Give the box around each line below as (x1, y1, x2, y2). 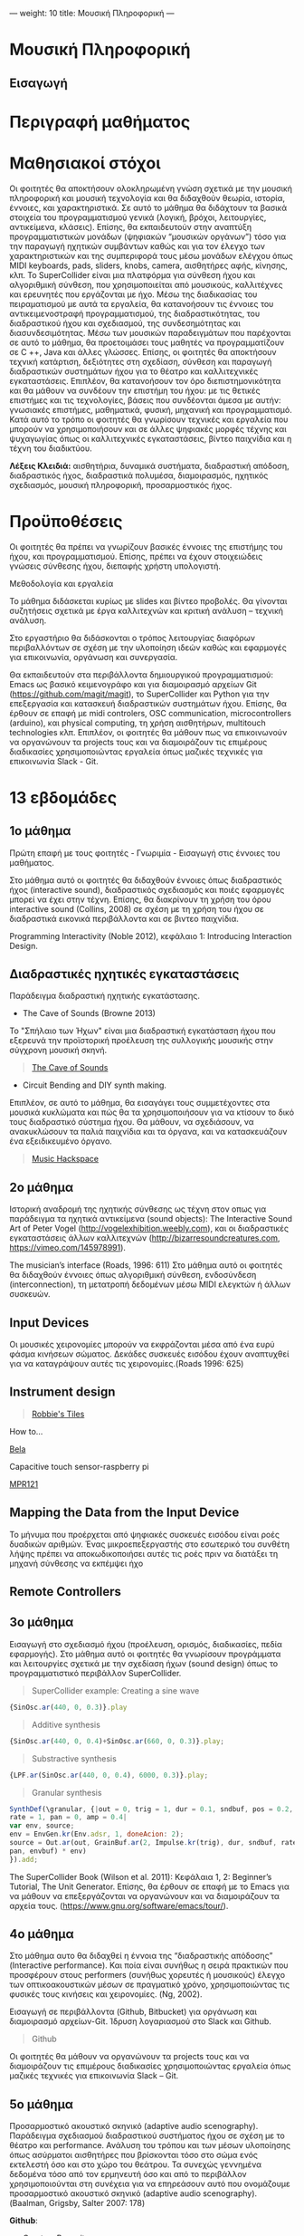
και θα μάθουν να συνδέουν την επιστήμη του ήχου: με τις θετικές (9, 385, 261, 396)
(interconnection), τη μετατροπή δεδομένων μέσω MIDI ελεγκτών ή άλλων (9, 1279, 291, 1290)
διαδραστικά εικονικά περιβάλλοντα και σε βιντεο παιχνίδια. (9, 913, 240, 924)
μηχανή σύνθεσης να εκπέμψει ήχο (9, 1558, 144, 1569)
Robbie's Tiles (31, 1408, 85, 1419)
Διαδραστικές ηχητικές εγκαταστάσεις (9, 966, 240, 982)
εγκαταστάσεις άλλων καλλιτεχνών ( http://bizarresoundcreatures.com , (9, 1233, 280, 1243)
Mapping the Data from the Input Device (9, 1505, 240, 1521)
